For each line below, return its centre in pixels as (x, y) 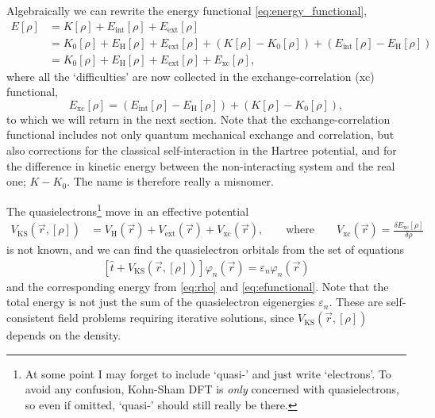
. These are (356, 302)
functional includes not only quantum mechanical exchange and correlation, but (200, 134)
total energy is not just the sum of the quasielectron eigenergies (161, 302)
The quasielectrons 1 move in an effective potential (128, 209)
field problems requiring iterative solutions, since (176, 318)
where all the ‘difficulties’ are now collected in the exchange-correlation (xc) (191, 76)
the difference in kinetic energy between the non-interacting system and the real (201, 165)
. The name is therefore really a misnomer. (170, 181)
